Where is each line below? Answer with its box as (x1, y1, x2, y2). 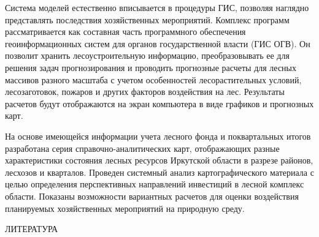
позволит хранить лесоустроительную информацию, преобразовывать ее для (5, 49, 290, 62)
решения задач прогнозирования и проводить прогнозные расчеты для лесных (5, 61, 297, 73)
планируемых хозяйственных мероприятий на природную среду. (5, 201, 245, 214)
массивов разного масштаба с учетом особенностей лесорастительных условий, (5, 73, 302, 86)
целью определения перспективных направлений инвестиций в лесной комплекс (5, 178, 304, 190)
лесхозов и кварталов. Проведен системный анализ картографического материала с (5, 165, 314, 178)
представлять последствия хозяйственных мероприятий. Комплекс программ (5, 13, 290, 26)
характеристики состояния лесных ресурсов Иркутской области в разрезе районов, (5, 154, 313, 167)
